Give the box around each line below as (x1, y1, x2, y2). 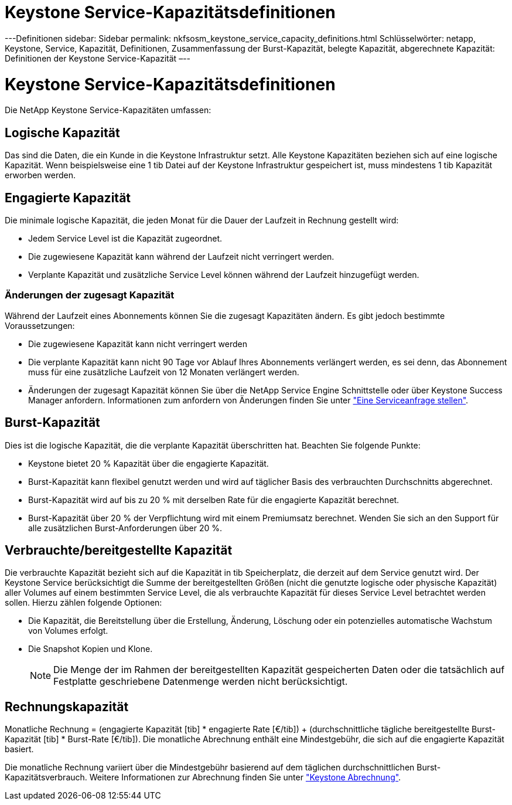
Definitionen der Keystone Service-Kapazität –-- (5, 53, 191, 63)
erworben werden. (5, 170, 76, 181)
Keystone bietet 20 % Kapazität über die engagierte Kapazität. (28, 458, 269, 468)
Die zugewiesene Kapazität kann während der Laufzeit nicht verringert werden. (28, 251, 334, 261)
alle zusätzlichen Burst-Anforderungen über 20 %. (28, 522, 223, 533)
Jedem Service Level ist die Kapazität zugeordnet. (28, 233, 223, 243)
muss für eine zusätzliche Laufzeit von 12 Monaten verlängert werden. (28, 366, 299, 377)
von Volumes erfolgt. (28, 626, 108, 636)
